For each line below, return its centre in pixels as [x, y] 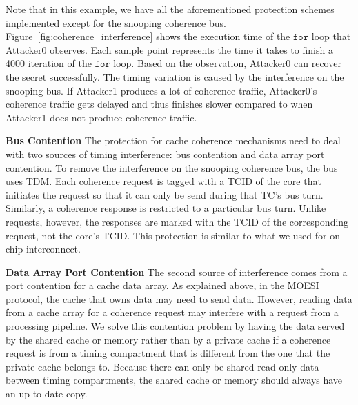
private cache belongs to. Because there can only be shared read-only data [162, 366]
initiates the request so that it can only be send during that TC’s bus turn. [165, 194]
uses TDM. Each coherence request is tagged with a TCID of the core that [163, 181]
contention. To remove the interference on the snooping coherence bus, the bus [172, 167]
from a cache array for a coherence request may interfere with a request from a [172, 312]
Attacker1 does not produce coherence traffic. [101, 117]
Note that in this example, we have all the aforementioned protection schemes [170, 9]
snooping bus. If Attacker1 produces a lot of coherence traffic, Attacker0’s [161, 90]
